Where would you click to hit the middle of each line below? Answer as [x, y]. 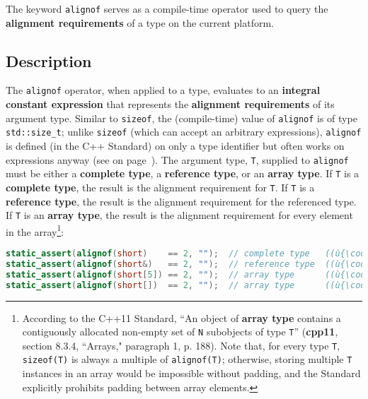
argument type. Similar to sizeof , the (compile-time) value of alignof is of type [182, 118]
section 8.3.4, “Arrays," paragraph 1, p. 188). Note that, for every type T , [181, 345]
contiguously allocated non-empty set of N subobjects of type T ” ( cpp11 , [180, 332]
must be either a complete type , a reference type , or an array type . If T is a [183, 173]
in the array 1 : [35, 230]
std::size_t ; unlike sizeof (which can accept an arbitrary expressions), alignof [184, 132]
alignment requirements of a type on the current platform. [140, 22]
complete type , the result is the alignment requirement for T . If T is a [160, 187]
